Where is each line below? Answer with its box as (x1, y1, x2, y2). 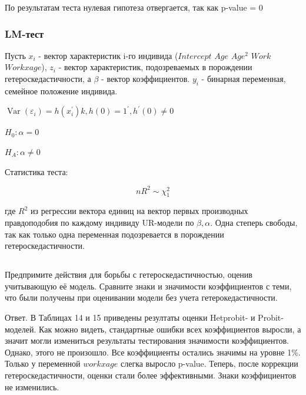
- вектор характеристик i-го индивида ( (38, 49, 178, 61)
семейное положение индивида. (5, 84, 118, 97)
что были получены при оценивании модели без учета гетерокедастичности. (5, 291, 278, 304)
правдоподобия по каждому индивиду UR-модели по (5, 216, 194, 229)
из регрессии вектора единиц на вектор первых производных (31, 205, 248, 217)
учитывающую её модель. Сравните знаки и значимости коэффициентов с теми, (5, 279, 292, 292)
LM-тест (5, 26, 44, 41)
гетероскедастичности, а (5, 73, 91, 84)
